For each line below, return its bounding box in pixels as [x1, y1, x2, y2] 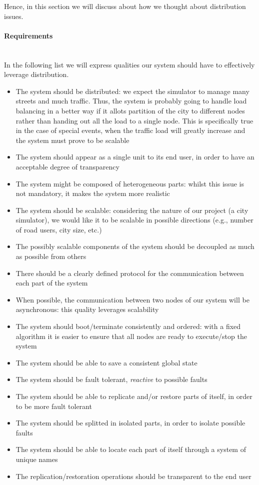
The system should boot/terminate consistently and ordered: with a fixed [15, 321, 241, 331]
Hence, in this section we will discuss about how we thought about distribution [4, 1, 246, 11]
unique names [15, 453, 58, 464]
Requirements [4, 30, 53, 40]
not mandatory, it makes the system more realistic [15, 188, 170, 198]
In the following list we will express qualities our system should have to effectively [4, 59, 255, 69]
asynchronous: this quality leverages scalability [15, 304, 159, 314]
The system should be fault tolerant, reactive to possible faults [15, 374, 207, 384]
